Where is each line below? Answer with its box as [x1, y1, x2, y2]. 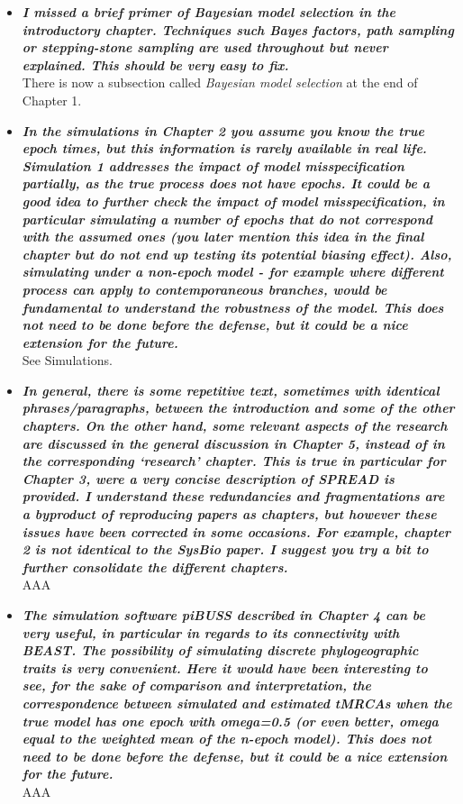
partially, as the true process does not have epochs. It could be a [22, 174, 430, 193]
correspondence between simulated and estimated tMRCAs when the [22, 693, 452, 712]
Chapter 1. [22, 90, 82, 109]
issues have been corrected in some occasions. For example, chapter [22, 522, 451, 541]
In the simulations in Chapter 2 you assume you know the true [22, 121, 424, 140]
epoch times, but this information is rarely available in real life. [22, 139, 427, 158]
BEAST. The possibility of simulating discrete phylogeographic [22, 641, 419, 660]
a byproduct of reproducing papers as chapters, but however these [22, 505, 437, 524]
